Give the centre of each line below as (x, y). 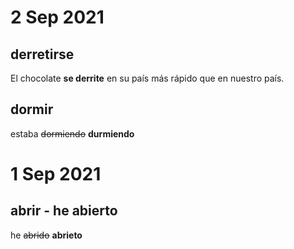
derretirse (42, 54)
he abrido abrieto (46, 235)
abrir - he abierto (64, 211)
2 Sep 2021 (57, 17)
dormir (32, 109)
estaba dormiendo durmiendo (72, 133)
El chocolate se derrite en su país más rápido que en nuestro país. (147, 78)
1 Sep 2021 (56, 174)
